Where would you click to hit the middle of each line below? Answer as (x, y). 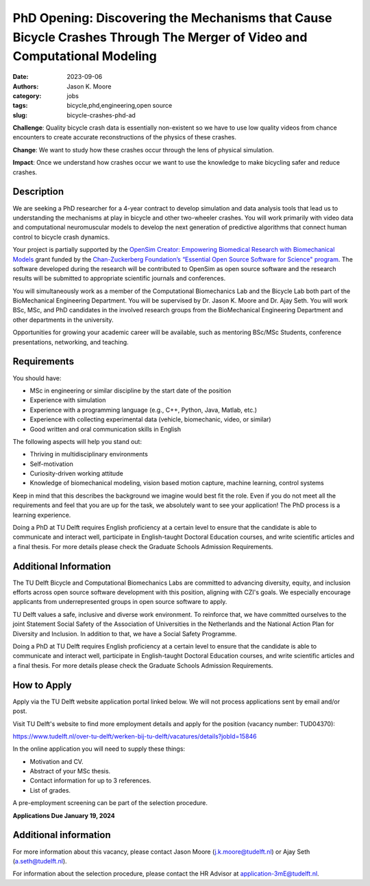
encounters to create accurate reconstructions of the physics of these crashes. (124, 137)
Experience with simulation (68, 400)
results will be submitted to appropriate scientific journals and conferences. (119, 279)
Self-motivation (51, 464)
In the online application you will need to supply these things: (99, 749)
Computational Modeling (85, 57)
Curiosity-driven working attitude (76, 474)
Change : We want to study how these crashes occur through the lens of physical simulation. (143, 150)
